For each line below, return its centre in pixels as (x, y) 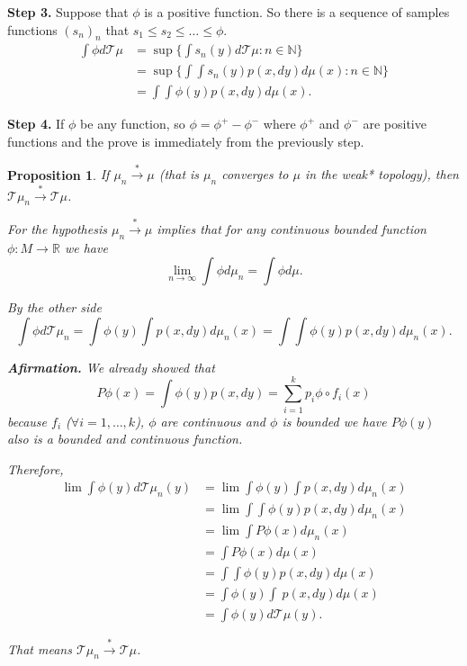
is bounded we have (334, 421)
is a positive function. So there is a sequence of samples (297, 12)
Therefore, (36, 468)
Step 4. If (36, 124)
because (27, 421)
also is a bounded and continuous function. (125, 439)
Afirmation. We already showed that (111, 367)
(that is (179, 174)
